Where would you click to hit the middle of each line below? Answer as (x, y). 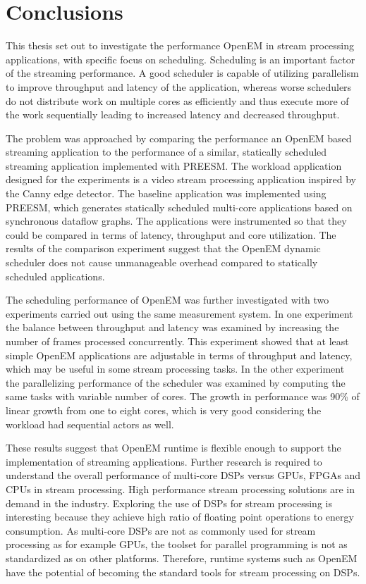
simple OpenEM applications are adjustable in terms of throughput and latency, (179, 355)
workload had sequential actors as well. (90, 424)
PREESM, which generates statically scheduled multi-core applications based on (179, 207)
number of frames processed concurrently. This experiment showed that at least (177, 341)
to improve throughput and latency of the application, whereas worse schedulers (179, 86)
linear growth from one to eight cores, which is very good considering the (164, 410)
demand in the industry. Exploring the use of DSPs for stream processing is (169, 503)
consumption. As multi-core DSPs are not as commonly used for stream (161, 530)
